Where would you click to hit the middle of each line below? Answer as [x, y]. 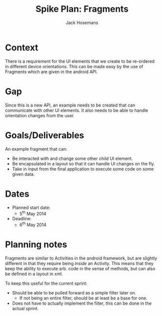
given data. [23, 174]
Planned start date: [31, 208]
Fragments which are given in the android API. [51, 72]
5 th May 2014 [33, 213]
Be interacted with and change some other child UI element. [72, 158]
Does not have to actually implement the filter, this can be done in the [82, 303]
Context [22, 47]
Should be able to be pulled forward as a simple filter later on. [74, 292]
